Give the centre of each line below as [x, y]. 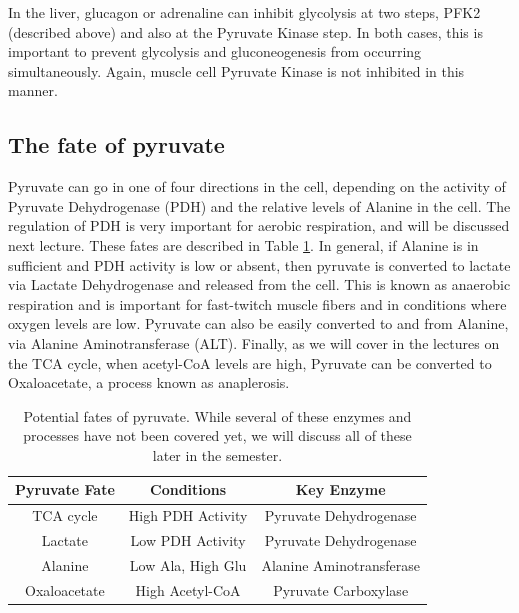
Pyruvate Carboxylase [341, 589]
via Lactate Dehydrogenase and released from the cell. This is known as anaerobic [259, 284]
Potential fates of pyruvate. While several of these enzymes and [217, 415]
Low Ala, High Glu [188, 565]
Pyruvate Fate [65, 489]
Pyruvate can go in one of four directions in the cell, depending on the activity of [257, 186]
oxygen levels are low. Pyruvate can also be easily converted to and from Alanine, [258, 323]
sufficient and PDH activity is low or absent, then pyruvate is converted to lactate [259, 264]
